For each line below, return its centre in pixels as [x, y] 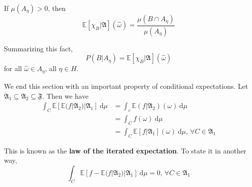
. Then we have [65, 95]
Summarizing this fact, [38, 48]
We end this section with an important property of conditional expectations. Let [126, 86]
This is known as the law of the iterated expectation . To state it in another [125, 150]
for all [13, 68]
